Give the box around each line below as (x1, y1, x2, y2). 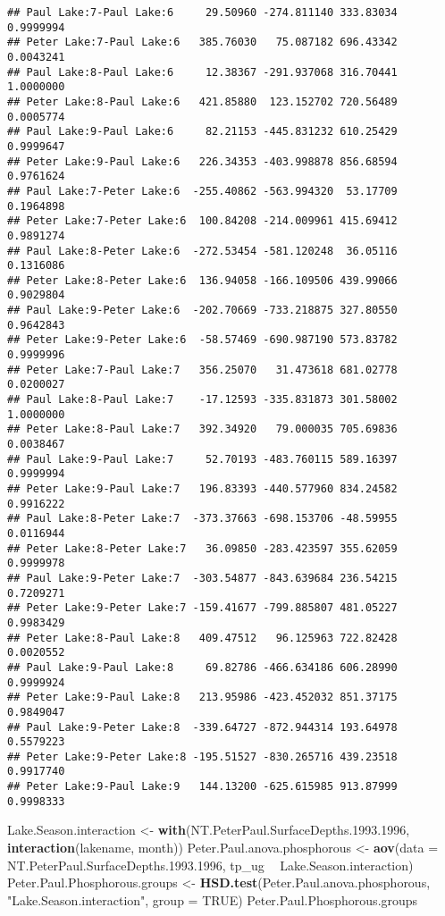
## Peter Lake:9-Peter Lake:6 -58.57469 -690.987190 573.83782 (7, 333, 398, 347)
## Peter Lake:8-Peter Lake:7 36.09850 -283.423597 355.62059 (7, 542, 398, 555)
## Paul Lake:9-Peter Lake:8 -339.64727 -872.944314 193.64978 (7, 720, 398, 734)
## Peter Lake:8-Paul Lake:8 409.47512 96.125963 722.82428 (7, 631, 398, 644)
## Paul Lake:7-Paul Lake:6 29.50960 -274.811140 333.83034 (7, 6, 398, 19)
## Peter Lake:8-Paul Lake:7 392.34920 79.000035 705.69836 (7, 423, 398, 436)
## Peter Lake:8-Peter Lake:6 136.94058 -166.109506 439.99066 (7, 273, 398, 287)
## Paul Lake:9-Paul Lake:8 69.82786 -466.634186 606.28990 (7, 660, 398, 674)
